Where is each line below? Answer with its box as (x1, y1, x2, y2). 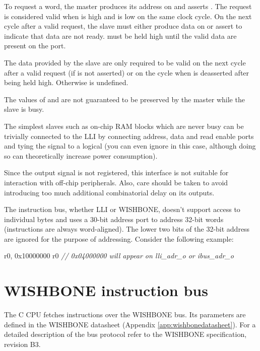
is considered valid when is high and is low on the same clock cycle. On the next (4, 11, 252, 21)
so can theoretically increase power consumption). (4, 150, 158, 161)
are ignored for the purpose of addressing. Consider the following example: (4, 233, 234, 244)
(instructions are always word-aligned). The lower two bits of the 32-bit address (4, 224, 250, 234)
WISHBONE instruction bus (4, 280, 208, 301)
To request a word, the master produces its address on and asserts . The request (4, 1, 252, 11)
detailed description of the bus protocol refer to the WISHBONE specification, (4, 329, 247, 339)
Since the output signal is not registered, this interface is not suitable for (4, 167, 229, 178)
